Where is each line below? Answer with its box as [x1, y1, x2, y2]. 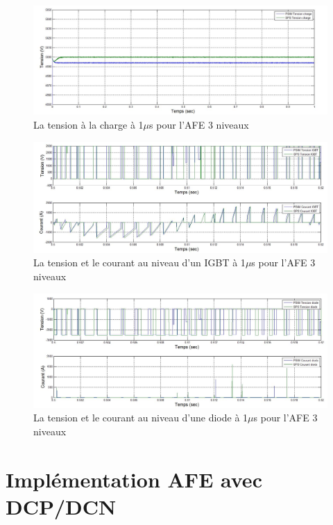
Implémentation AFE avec [6, 465, 262, 493]
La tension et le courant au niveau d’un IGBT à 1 [33, 255, 246, 270]
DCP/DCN [6, 492, 117, 520]
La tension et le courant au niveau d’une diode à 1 [33, 410, 248, 425]
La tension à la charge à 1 [33, 117, 144, 131]
